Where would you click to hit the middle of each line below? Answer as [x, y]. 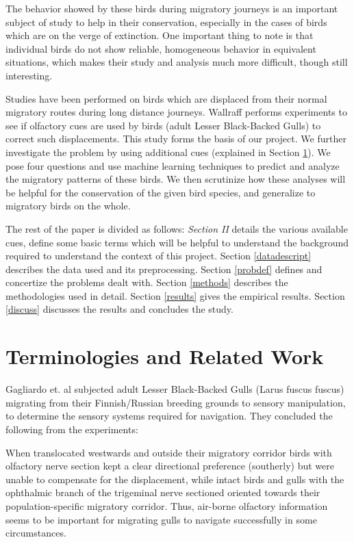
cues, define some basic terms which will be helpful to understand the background [177, 242]
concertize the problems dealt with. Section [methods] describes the [147, 282]
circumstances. [36, 533]
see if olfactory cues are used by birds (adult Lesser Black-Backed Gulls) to [163, 125]
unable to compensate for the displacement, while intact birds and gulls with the [175, 479]
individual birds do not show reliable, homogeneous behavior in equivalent [161, 48]
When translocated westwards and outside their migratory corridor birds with [169, 452]
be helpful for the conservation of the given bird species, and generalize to [161, 192]
